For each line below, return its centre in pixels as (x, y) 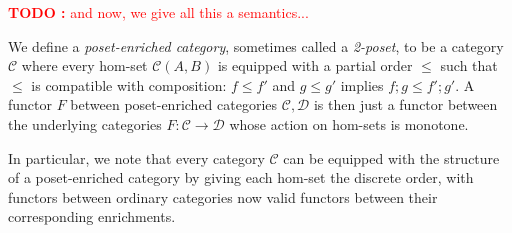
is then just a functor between (405, 104)
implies (362, 84)
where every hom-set (84, 65)
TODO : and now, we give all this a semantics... (158, 12)
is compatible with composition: (129, 84)
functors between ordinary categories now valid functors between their (223, 196)
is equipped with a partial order (315, 65)
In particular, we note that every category (136, 157)
